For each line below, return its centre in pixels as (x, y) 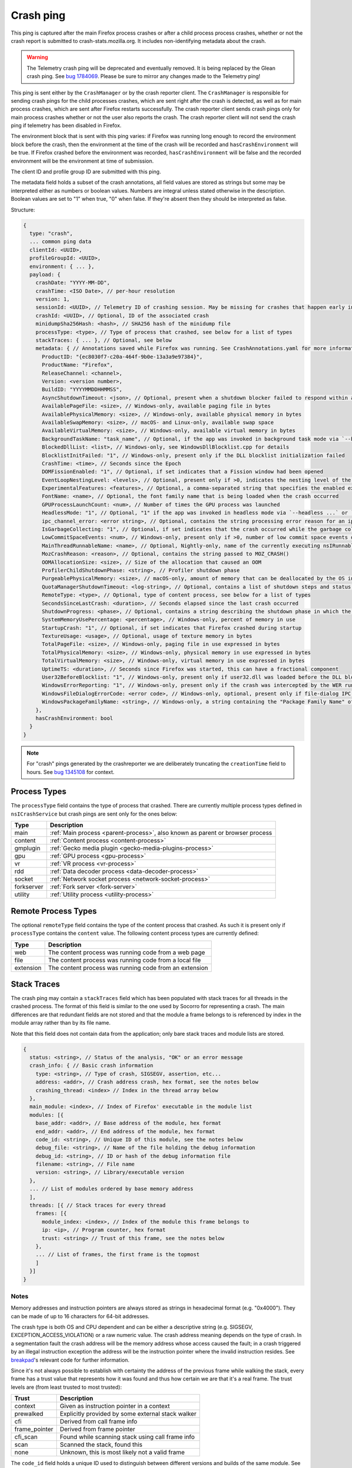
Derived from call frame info (99, 1422)
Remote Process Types (54, 911)
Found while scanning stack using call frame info (127, 1437)
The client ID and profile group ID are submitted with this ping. (86, 172)
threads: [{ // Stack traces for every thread (98, 1206)
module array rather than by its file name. (61, 1023)
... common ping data (61, 242)
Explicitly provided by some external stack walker (128, 1414)
